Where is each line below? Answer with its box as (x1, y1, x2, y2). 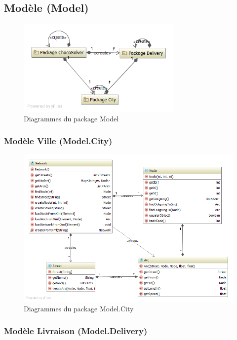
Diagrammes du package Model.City (24, 303, 134, 314)
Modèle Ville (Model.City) (4, 134, 113, 147)
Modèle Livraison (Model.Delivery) (4, 324, 148, 337)
